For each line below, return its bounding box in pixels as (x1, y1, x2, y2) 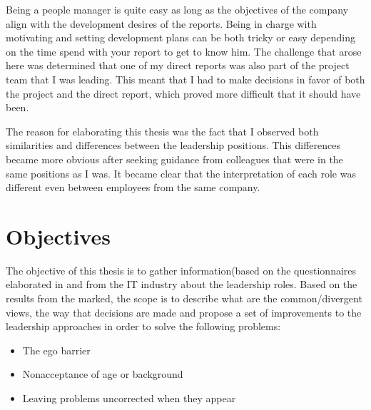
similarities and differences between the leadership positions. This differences (6, 138, 340, 153)
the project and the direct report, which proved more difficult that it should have (6, 86, 361, 101)
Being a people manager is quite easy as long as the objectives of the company (6, 2, 349, 16)
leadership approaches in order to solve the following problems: (6, 319, 281, 334)
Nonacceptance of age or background (22, 367, 183, 381)
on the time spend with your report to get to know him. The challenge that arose (6, 43, 362, 58)
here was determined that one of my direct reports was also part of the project (6, 58, 350, 73)
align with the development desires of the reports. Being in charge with (6, 16, 317, 31)
